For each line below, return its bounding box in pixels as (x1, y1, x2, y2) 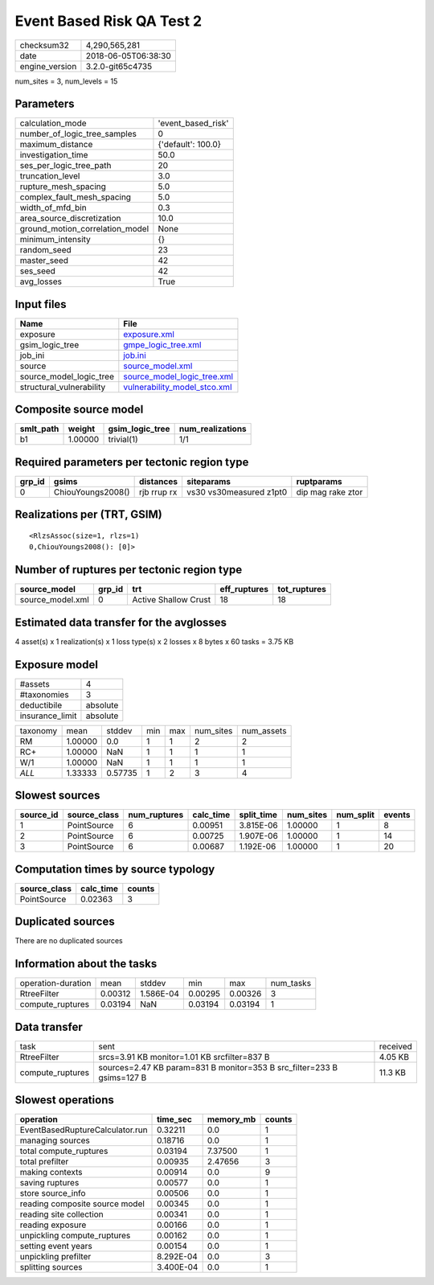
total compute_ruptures (19, 1146, 108, 1157)
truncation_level (19, 170, 80, 182)
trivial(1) (108, 434, 138, 445)
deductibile (19, 700, 63, 711)
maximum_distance (19, 139, 93, 150)
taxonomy (19, 725, 58, 736)
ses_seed (19, 265, 56, 277)
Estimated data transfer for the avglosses (14, 615, 227, 629)
